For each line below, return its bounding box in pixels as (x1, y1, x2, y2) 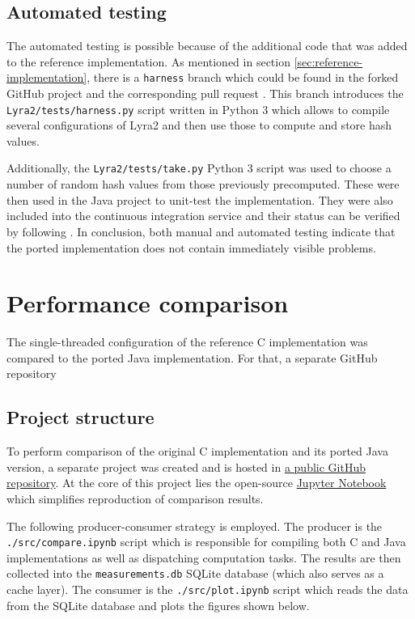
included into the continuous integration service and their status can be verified (6, 207, 400, 224)
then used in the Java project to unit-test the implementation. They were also (6, 191, 393, 208)
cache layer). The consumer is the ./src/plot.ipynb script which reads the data (6, 581, 409, 598)
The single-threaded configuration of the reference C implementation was (6, 333, 368, 350)
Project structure (6, 405, 155, 430)
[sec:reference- (294, 53, 363, 70)
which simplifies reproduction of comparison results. (6, 490, 264, 507)
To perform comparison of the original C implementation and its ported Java (6, 443, 388, 460)
